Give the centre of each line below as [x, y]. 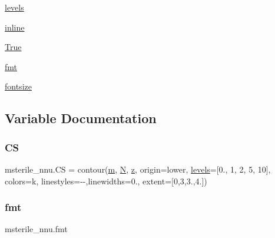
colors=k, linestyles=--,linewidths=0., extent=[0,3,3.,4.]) [106, 181]
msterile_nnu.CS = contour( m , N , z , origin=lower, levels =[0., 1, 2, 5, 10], [138, 169]
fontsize [18, 86]
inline [15, 27]
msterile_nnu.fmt [36, 229]
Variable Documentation [81, 118]
